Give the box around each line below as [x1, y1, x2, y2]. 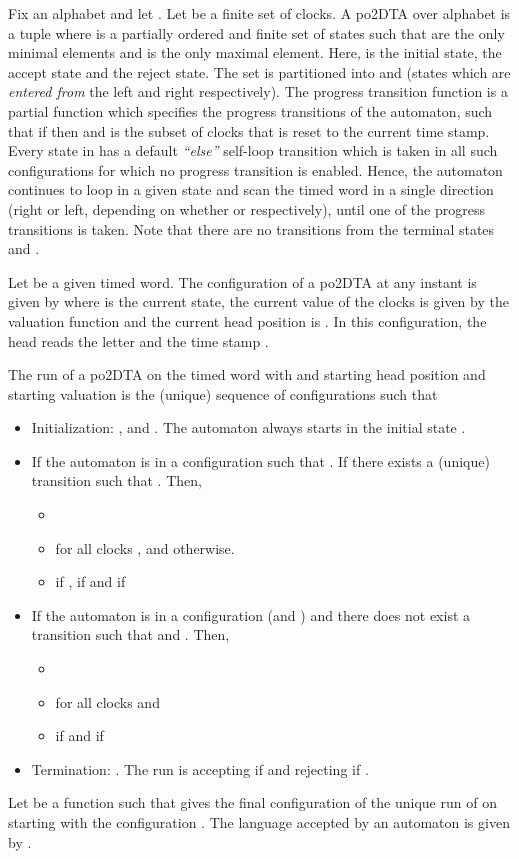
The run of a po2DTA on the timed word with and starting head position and [8, 364, 486, 385]
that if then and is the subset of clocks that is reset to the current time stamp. [8, 120, 490, 141]
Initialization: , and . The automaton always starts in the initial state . [31, 417, 466, 438]
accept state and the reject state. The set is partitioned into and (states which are [8, 61, 511, 82]
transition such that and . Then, [31, 624, 230, 645]
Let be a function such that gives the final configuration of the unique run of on [8, 792, 497, 813]
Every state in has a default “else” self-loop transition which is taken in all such [8, 140, 498, 161]
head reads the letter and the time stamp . [8, 330, 269, 351]
